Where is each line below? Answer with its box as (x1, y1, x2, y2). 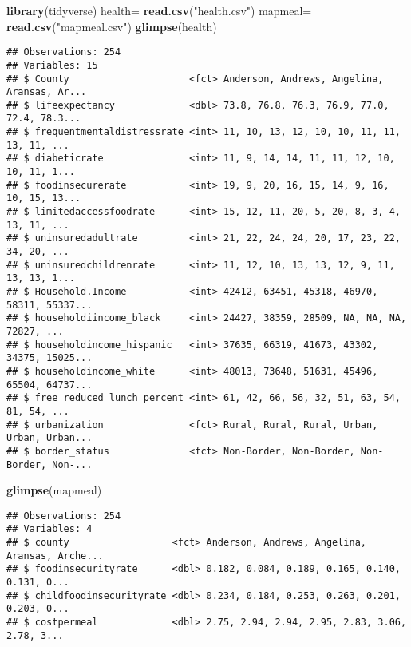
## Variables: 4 (6, 523, 93, 535)
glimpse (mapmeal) (6, 482, 102, 498)
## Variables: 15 (6, 59, 98, 71)
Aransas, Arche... (6, 550, 104, 562)
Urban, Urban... (6, 432, 93, 444)
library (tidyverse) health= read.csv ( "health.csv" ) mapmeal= (6, 2, 312, 18)
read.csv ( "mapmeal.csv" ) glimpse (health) (6, 18, 217, 34)
